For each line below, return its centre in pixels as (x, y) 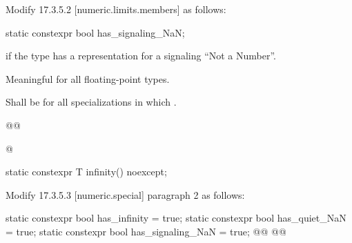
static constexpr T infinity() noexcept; (86, 172)
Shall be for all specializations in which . (91, 102)
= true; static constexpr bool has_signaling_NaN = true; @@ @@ (146, 231)
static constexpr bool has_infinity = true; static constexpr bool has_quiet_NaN (176, 218)
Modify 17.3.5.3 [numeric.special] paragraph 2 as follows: (125, 194)
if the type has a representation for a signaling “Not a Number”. (141, 56)
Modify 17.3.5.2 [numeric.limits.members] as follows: (116, 9)
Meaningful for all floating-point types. (88, 78)
